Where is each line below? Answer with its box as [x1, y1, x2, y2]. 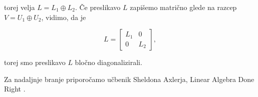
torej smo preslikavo [4, 57, 66, 67]
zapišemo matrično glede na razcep [130, 2, 237, 12]
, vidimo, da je [41, 11, 86, 22]
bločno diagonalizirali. [75, 57, 142, 67]
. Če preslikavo [75, 2, 121, 12]
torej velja [4, 2, 35, 12]
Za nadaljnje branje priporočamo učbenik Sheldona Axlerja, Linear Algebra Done [4, 73, 254, 84]
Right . [4, 83, 26, 94]
